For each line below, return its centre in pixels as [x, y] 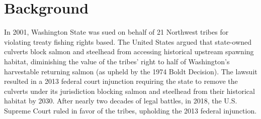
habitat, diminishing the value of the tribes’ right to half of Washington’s [117, 61]
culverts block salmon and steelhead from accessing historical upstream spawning [129, 51]
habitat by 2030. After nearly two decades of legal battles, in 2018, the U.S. [121, 101]
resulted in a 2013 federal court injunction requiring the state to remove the [121, 81]
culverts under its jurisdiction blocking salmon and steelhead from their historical [129, 91]
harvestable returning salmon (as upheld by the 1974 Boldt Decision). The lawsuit [131, 71]
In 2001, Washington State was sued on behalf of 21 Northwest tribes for [116, 32]
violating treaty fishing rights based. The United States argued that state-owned [128, 41]
